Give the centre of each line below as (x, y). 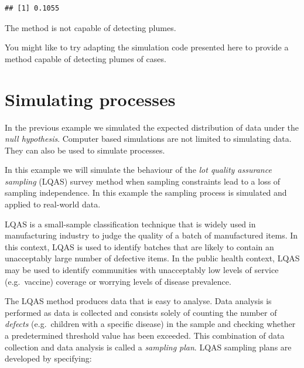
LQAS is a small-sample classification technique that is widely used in (130, 224)
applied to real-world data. (53, 204)
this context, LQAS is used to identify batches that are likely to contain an (139, 246)
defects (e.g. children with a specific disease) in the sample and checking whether (150, 324)
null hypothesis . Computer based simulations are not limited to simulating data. (148, 139)
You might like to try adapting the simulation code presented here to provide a (147, 47)
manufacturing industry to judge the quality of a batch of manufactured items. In (151, 235)
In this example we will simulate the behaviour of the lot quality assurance (138, 170)
